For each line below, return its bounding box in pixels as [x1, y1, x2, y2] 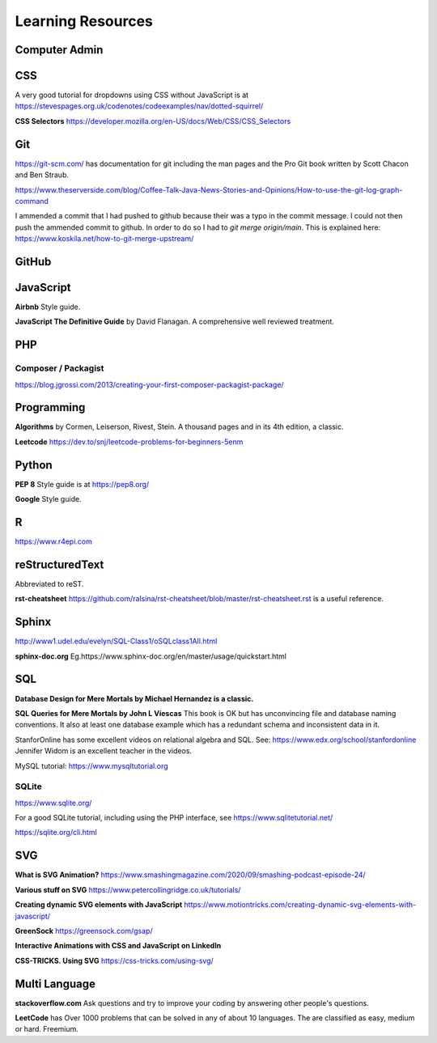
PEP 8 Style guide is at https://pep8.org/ [15, 479, 150, 489]
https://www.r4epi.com [15, 536, 93, 546]
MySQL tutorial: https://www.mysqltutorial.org [15, 761, 169, 770]
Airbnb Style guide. [15, 302, 81, 312]
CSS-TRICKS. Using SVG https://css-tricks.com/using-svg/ [15, 956, 214, 965]
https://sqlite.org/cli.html [15, 828, 97, 837]
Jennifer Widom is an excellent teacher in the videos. [15, 746, 193, 756]
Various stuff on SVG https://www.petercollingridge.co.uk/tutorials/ [15, 884, 241, 894]
